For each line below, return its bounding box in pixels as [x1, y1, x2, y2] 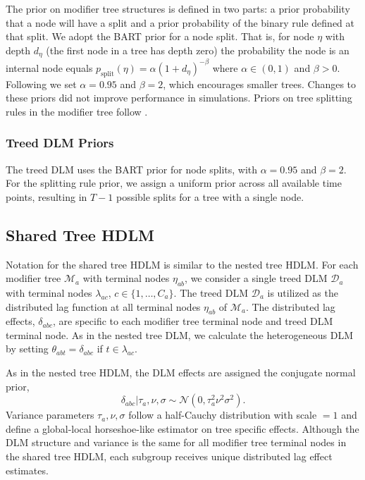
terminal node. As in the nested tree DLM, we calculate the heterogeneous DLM [6, 327, 354, 342]
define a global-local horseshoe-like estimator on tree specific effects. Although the [6, 421, 359, 436]
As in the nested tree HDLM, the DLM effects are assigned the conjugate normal [6, 365, 356, 380]
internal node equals [6, 60, 93, 75]
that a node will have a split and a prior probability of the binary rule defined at [6, 15, 355, 30]
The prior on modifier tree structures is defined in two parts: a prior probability [6, 1, 350, 16]
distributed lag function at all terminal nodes [6, 299, 201, 314]
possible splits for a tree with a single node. [116, 189, 304, 204]
